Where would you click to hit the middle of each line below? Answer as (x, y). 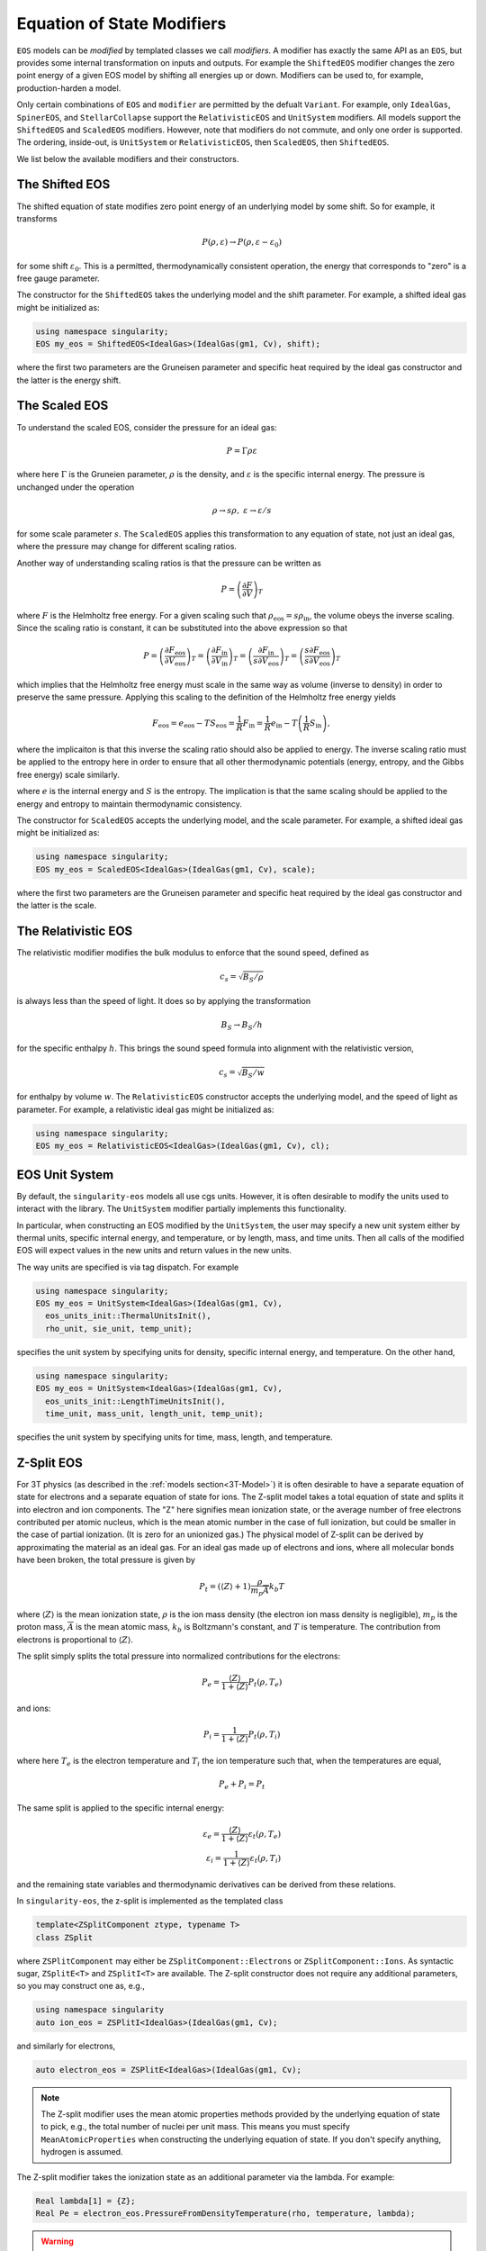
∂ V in (220, 662)
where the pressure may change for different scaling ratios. (127, 547)
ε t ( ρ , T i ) (265, 1859)
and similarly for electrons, (66, 2046)
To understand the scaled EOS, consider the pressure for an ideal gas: (147, 427)
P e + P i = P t (242, 1785)
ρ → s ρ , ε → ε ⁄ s (242, 510)
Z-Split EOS (49, 1463)
